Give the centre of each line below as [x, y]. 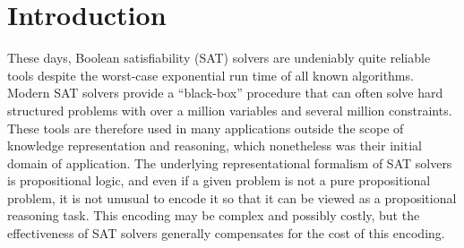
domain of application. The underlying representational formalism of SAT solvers [230, 162]
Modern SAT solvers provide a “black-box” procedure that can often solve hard [225, 93]
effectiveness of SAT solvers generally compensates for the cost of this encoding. [226, 233]
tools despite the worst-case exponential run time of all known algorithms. [211, 75]
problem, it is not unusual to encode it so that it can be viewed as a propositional [232, 197]
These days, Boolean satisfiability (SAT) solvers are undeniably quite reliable [219, 58]
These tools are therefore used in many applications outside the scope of [206, 128]
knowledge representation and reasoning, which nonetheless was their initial [215, 145]
